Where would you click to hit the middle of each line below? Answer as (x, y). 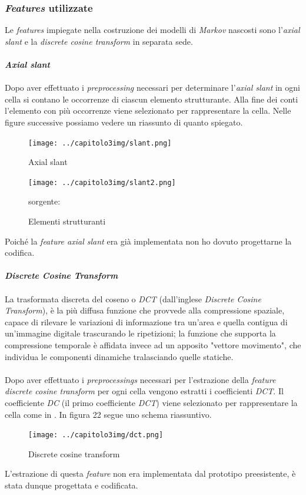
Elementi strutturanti (67, 221)
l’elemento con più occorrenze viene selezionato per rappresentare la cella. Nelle (148, 110)
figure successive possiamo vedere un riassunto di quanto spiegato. (124, 122)
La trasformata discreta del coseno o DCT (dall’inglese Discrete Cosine (133, 298)
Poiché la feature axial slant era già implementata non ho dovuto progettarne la (148, 241)
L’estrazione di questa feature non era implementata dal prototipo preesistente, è (150, 473)
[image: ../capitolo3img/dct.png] (96, 435)
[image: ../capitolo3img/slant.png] (100, 143)
